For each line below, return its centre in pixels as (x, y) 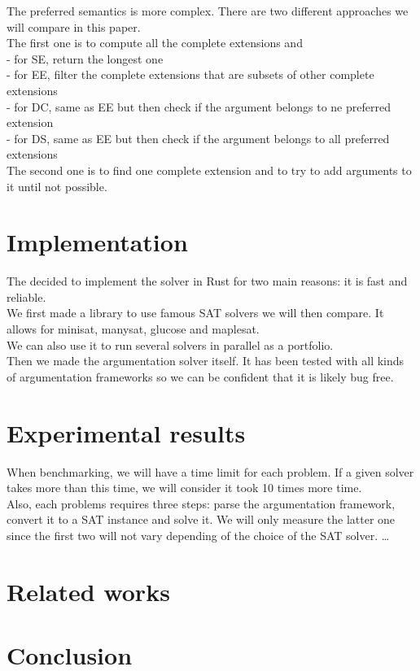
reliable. (26, 296)
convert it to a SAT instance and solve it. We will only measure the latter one (201, 519)
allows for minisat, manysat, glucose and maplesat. (133, 329)
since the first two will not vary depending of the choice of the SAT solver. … (198, 535)
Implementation (97, 242)
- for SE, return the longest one (85, 58)
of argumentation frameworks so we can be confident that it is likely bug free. (200, 376)
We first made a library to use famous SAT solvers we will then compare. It (195, 313)
